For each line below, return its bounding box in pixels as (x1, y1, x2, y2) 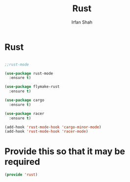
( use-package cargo (4, 98, 45, 103)
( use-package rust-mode (4, 71, 53, 76)
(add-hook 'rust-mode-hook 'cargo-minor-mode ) (4, 125, 102, 130)
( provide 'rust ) (4, 172, 38, 177)
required (4, 156, 40, 167)
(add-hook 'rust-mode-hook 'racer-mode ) (4, 129, 89, 134)
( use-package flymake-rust (4, 84, 60, 89)
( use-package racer (4, 111, 45, 116)
